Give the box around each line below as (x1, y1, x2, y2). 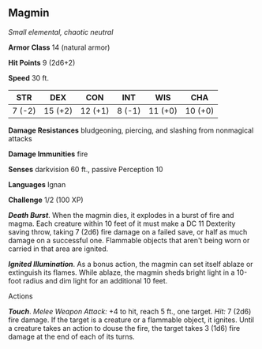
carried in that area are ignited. (8, 244, 109, 253)
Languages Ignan (8, 179, 66, 189)
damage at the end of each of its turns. (8, 332, 136, 341)
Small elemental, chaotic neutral (8, 27, 114, 36)
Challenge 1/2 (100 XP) (8, 195, 84, 205)
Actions (8, 291, 33, 301)
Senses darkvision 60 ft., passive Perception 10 (8, 164, 163, 174)
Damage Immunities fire (8, 149, 88, 159)
